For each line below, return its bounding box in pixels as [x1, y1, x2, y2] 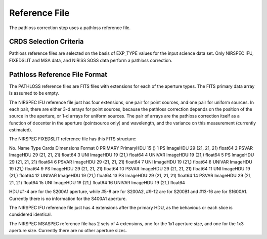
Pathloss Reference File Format [9, 70, 107, 79]
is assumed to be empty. [9, 90, 59, 96]
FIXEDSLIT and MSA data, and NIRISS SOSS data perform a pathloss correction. [9, 57, 173, 63]
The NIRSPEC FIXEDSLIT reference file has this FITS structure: [9, 136, 137, 142]
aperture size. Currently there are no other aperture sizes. [9, 228, 127, 234]
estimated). [9, 127, 32, 133]
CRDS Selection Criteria [9, 38, 84, 46]
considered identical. [9, 211, 52, 217]
